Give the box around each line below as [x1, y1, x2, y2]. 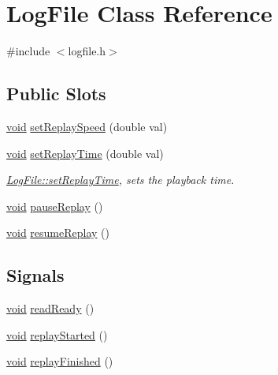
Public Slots [6, 81, 106, 106]
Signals [6, 263, 65, 287]
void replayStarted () [6, 326, 108, 343]
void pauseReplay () [6, 197, 103, 214]
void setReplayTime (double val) [6, 144, 164, 161]
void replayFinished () [6, 353, 113, 369]
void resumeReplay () [6, 224, 109, 241]
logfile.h [68, 43, 106, 59]
